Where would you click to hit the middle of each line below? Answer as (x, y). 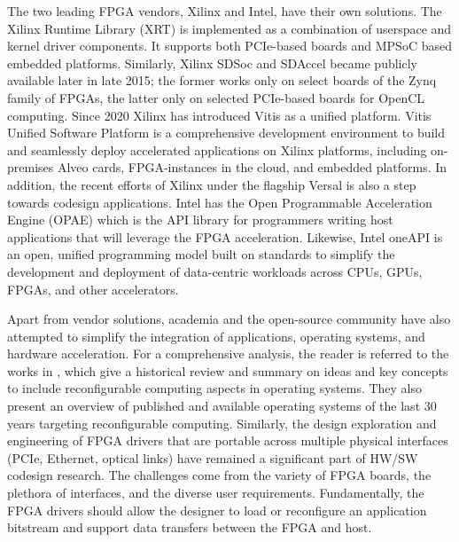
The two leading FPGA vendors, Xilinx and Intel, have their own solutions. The (225, 11)
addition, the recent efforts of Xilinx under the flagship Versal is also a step (212, 184)
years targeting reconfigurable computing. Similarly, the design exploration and (222, 423)
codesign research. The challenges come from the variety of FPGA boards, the (219, 475)
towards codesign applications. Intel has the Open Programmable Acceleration (220, 202)
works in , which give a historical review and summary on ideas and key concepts (228, 370)
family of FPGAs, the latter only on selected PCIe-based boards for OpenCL (216, 97)
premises (31, 167)
